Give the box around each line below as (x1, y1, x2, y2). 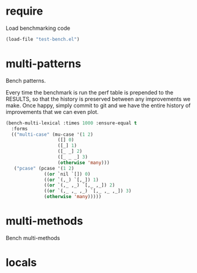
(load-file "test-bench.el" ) (5, 36, 80, 42)
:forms (11, 126, 28, 132)
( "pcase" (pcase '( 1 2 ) (13, 165, 74, 171)
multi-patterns (5, 57, 82, 71)
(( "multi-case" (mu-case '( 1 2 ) (11, 131, 94, 138)
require (5, 4, 43, 18)
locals (5, 256, 37, 269)
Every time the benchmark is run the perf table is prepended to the (5, 88, 174, 96)
